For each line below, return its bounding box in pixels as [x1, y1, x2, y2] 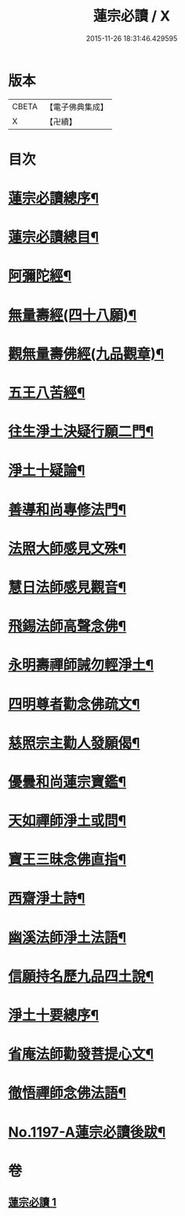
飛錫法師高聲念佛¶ [8, 618, 127, 635]
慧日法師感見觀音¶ [8, 579, 127, 596]
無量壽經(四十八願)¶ [8, 306, 137, 324]
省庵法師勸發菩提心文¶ [8, 1045, 154, 1064]
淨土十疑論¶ [8, 461, 85, 479]
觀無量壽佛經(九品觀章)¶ [8, 345, 165, 362]
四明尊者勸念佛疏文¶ [8, 695, 140, 713]
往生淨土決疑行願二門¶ [8, 423, 154, 441]
